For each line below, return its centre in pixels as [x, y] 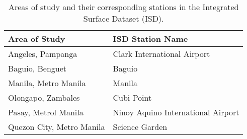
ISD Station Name [150, 39]
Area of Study [37, 39]
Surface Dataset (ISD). [123, 18]
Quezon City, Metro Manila [57, 127]
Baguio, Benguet [37, 68]
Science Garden [140, 127]
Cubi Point [132, 97]
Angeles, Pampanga [43, 54]
